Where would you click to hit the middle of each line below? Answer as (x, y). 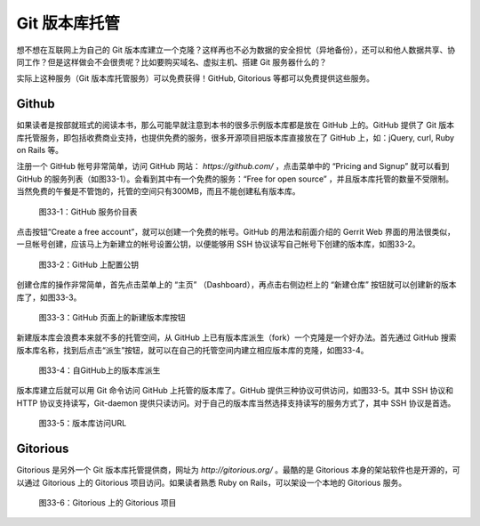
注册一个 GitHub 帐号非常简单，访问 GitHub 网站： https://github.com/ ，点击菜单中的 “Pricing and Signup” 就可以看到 (233, 166)
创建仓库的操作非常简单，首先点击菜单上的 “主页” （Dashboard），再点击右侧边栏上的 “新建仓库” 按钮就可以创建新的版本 (236, 285)
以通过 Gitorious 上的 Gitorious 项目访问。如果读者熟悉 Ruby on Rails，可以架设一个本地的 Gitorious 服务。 (212, 482)
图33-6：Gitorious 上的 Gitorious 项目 (108, 502)
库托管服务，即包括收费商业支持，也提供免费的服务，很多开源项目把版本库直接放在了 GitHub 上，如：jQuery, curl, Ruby (236, 137)
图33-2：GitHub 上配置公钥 (89, 264)
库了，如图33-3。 (49, 297)
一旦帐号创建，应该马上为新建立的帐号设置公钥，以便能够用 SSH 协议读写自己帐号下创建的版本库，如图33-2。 (219, 244)
